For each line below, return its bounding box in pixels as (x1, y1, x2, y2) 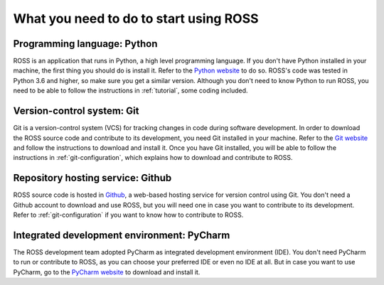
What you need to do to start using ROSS (13, 11, 259, 26)
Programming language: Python (13, 38, 158, 50)
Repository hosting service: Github (13, 172, 172, 184)
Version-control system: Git (13, 105, 139, 117)
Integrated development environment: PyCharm (13, 229, 230, 241)
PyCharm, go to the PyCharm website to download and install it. (13, 267, 201, 276)
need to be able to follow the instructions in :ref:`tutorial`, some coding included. (13, 86, 248, 95)
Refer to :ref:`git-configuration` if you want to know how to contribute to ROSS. (13, 210, 244, 219)
